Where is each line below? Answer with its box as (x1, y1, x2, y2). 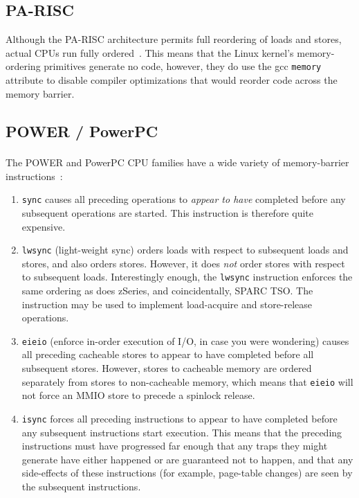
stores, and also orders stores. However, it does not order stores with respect (21, 256, 345, 270)
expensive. (21, 219, 66, 233)
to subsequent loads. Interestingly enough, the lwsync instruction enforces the (21, 269, 353, 284)
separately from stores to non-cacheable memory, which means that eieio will (21, 374, 353, 389)
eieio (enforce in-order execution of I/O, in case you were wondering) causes (21, 333, 349, 348)
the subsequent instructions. (21, 479, 141, 493)
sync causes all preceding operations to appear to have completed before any (21, 192, 346, 206)
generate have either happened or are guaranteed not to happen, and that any (21, 452, 353, 466)
